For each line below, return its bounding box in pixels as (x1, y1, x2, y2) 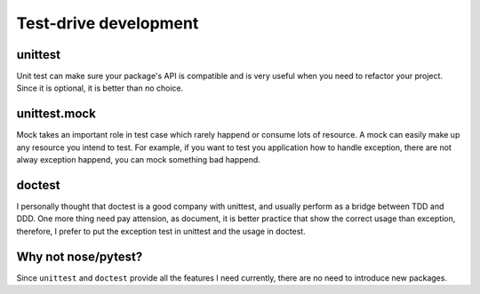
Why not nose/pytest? (16, 249, 143, 264)
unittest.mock (16, 107, 97, 122)
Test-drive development (16, 13, 199, 33)
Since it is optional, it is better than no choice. (16, 83, 184, 93)
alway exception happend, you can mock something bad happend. (16, 155, 261, 165)
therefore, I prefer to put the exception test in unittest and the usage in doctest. (16, 226, 306, 236)
